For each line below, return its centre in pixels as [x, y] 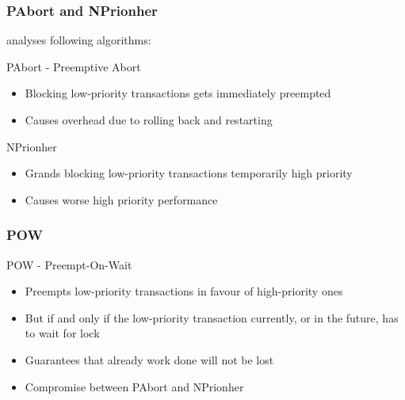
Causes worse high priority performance [121, 199]
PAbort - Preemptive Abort [74, 66]
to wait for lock [62, 333]
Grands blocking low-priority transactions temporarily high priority [189, 173]
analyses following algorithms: [79, 40]
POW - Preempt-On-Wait [69, 264]
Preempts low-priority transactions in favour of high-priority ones [184, 291]
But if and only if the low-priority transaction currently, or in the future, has [212, 317]
